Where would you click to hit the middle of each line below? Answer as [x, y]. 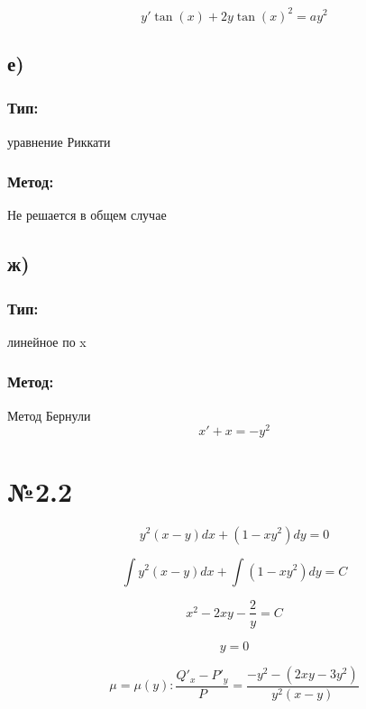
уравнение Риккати [59, 141]
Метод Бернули [49, 415]
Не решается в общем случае [87, 215]
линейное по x [47, 341]
